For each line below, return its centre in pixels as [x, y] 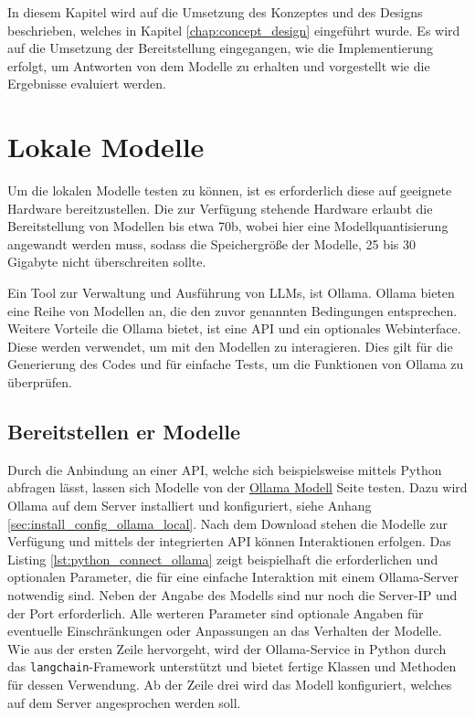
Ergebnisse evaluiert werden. [87, 84]
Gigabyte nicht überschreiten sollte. [107, 262]
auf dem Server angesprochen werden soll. [124, 702]
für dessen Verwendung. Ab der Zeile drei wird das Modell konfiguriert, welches [230, 685]
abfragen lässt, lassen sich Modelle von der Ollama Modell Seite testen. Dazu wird [237, 487]
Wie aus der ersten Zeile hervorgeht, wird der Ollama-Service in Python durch [227, 648]
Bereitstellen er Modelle [124, 432]
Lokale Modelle [106, 147]
